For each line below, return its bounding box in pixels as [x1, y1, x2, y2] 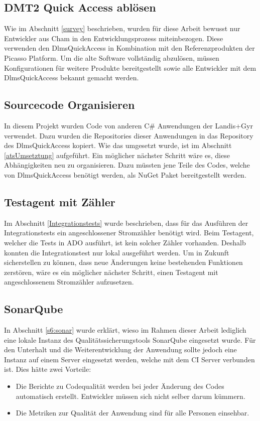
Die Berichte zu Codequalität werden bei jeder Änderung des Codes [16, 381, 224, 391]
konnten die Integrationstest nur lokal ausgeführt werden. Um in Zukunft [4, 247, 229, 257]
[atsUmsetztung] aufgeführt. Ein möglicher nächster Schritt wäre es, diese [4, 150, 230, 160]
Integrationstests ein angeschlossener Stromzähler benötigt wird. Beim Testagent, [4, 227, 254, 238]
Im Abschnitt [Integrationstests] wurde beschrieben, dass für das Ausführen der [4, 217, 248, 228]
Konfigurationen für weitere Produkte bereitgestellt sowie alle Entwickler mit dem [4, 62, 256, 73]
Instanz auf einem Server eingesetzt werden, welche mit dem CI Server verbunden [4, 354, 255, 364]
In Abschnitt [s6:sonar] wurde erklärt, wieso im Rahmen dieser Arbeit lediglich [4, 325, 246, 335]
